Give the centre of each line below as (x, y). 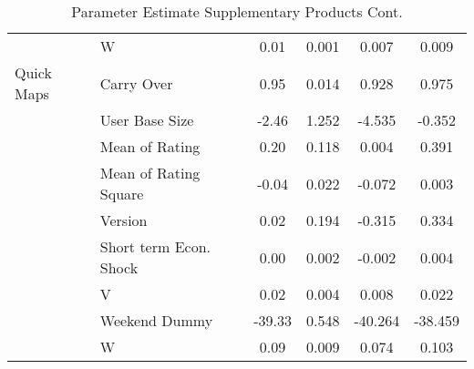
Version (124, 220)
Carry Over (136, 83)
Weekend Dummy (156, 320)
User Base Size (147, 120)
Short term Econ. (155, 246)
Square (122, 194)
